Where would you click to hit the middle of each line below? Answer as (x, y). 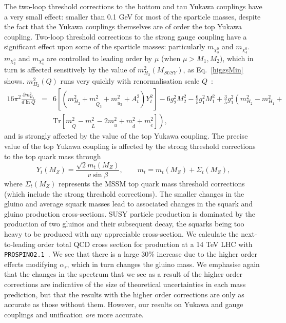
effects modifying (31, 264)
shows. (14, 80)
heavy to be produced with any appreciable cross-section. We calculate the (121, 233)
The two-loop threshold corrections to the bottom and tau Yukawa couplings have (133, 6)
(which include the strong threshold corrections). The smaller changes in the (124, 193)
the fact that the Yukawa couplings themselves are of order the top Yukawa (123, 26)
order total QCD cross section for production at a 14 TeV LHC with (145, 244)
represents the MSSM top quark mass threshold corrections (151, 183)
